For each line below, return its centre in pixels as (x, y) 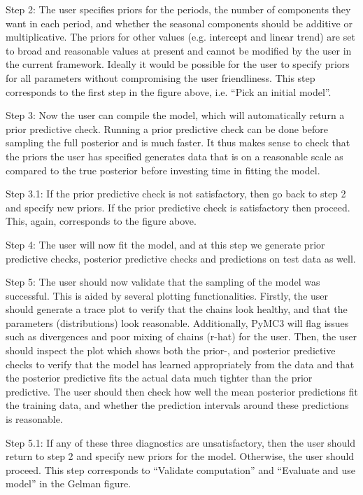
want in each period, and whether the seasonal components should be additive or (179, 23)
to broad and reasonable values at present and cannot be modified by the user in (179, 50)
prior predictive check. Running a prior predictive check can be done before (167, 128)
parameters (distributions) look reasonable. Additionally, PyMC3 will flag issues (177, 322)
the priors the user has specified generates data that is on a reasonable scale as (175, 156)
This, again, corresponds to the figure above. (101, 221)
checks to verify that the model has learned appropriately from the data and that (180, 364)
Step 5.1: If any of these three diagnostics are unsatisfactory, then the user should (181, 442)
